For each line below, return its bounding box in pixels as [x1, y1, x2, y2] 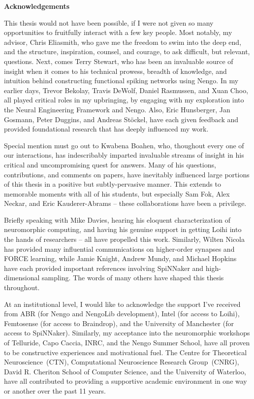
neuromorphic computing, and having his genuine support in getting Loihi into [4, 224, 242, 234]
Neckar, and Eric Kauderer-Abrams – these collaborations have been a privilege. [4, 198, 247, 208]
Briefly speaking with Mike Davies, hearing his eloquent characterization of [4, 214, 231, 225]
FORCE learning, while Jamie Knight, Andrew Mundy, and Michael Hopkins [4, 253, 237, 264]
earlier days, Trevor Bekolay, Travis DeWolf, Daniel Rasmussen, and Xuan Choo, [4, 85, 249, 95]
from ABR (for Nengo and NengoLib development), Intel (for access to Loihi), [4, 308, 240, 319]
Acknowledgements [4, 1, 70, 11]
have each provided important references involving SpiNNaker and [4, 263, 204, 273]
